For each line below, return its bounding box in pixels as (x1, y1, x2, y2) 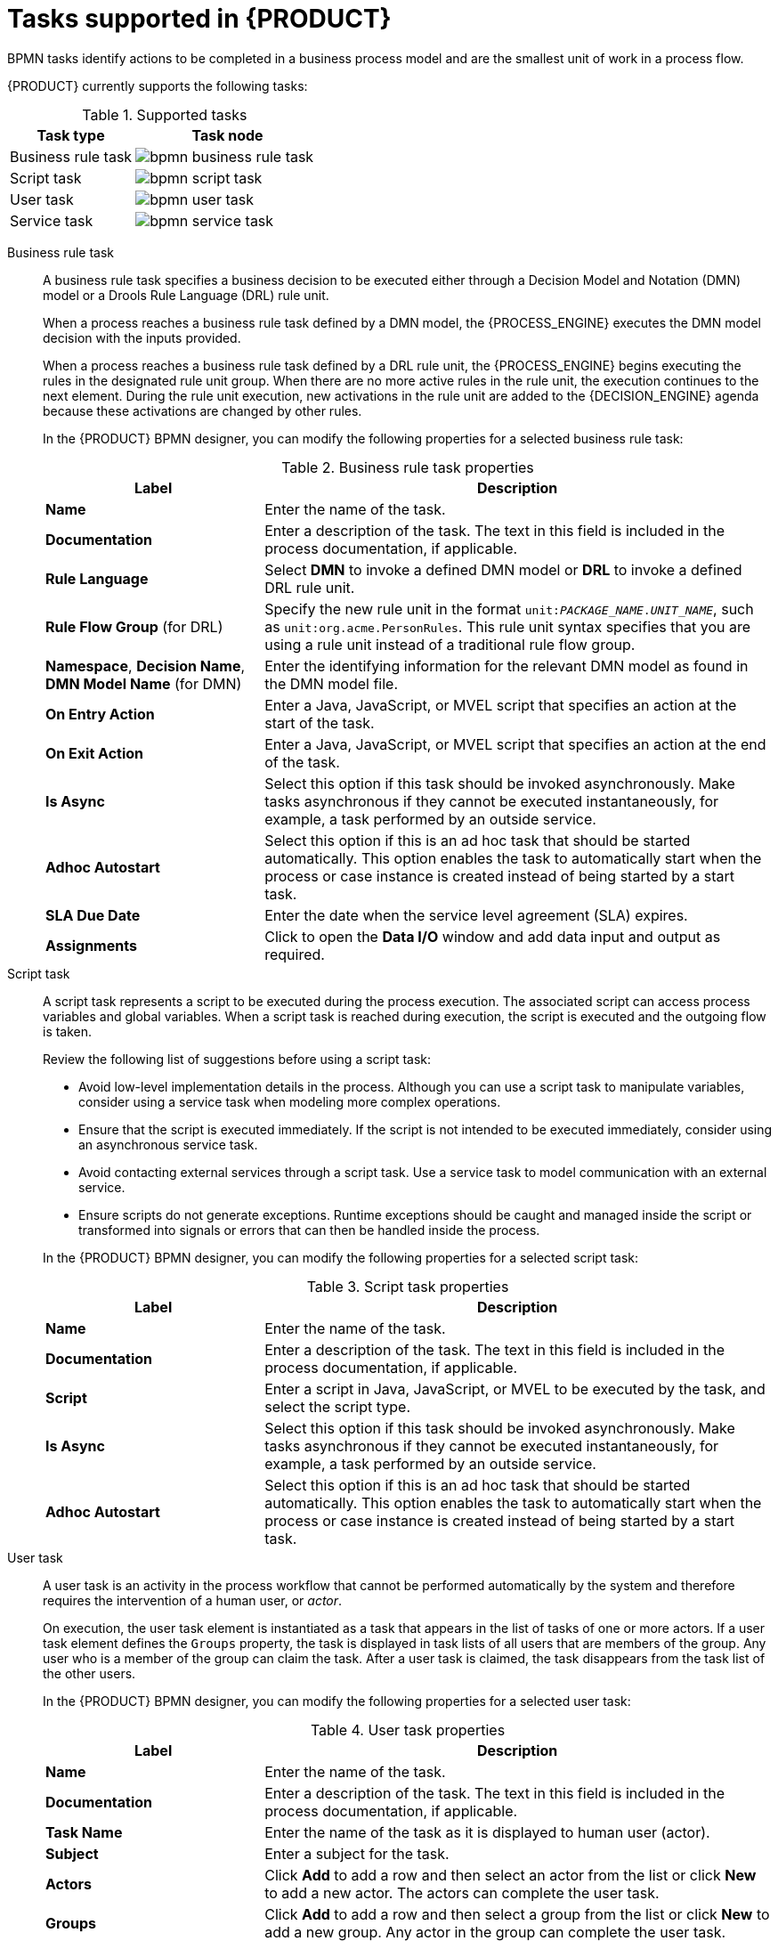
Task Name (45, 1823, 123, 1841)
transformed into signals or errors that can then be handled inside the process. (78, 1222, 540, 1238)
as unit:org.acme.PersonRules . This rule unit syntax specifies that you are (264, 617, 751, 636)
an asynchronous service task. (78, 1136, 258, 1152)
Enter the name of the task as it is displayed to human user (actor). (264, 1823, 710, 1841)
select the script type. (264, 1397, 411, 1416)
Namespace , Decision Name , (45, 656, 246, 675)
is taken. (43, 1023, 93, 1039)
